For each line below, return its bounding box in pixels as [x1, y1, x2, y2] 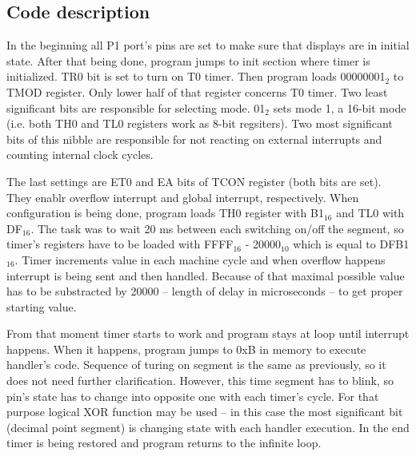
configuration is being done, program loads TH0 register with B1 [6, 204, 324, 221]
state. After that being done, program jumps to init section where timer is [6, 52, 370, 69]
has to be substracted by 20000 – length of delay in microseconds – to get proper [6, 283, 403, 299]
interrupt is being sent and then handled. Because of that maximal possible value [6, 267, 405, 284]
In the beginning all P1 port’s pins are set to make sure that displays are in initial [6, 37, 410, 54]
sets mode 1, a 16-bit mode [273, 99, 406, 116]
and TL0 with [336, 204, 405, 221]
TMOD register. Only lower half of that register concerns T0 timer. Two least [6, 83, 388, 100]
